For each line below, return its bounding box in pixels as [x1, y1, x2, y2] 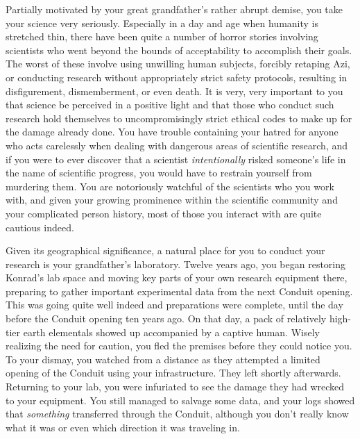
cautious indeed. [6, 219, 74, 234]
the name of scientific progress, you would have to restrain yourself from [6, 165, 312, 180]
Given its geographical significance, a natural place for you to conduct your [6, 243, 325, 258]
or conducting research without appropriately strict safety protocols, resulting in [6, 69, 348, 84]
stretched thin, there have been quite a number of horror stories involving [6, 29, 318, 44]
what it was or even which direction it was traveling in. [6, 420, 240, 434]
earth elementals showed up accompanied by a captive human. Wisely [23, 324, 320, 339]
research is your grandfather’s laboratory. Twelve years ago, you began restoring [6, 256, 346, 271]
